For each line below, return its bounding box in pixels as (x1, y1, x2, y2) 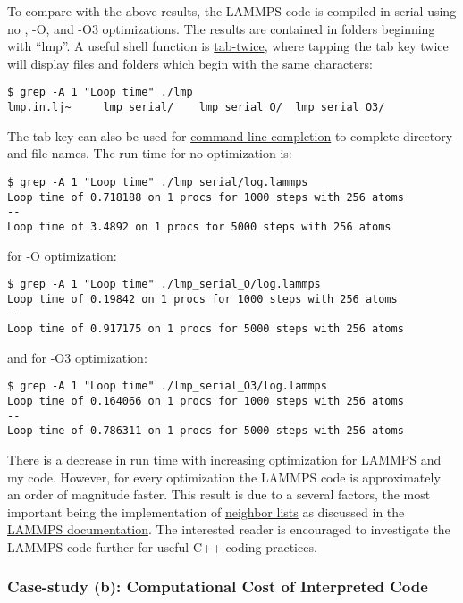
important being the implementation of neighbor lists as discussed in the (7, 502, 405, 521)
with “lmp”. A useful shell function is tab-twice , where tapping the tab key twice (7, 37, 449, 55)
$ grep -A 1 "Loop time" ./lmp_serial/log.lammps (7, 175, 308, 188)
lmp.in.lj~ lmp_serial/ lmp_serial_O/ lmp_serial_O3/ (7, 101, 385, 114)
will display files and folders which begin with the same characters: (7, 54, 373, 72)
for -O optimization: (7, 246, 117, 264)
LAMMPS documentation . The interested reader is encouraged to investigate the (7, 520, 450, 539)
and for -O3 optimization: (7, 348, 147, 366)
